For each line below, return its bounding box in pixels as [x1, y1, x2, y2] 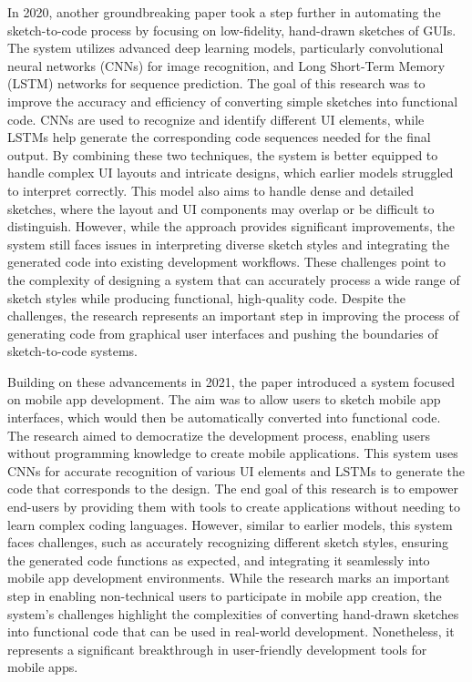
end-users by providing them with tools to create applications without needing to [7, 497, 461, 516]
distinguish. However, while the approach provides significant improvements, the [7, 217, 455, 236]
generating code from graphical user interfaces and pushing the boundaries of [7, 323, 438, 342]
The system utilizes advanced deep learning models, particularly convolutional [7, 38, 444, 57]
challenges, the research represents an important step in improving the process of [7, 306, 459, 325]
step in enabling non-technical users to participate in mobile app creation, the [7, 586, 442, 605]
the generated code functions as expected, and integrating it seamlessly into [7, 550, 430, 569]
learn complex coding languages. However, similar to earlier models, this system [7, 514, 453, 534]
